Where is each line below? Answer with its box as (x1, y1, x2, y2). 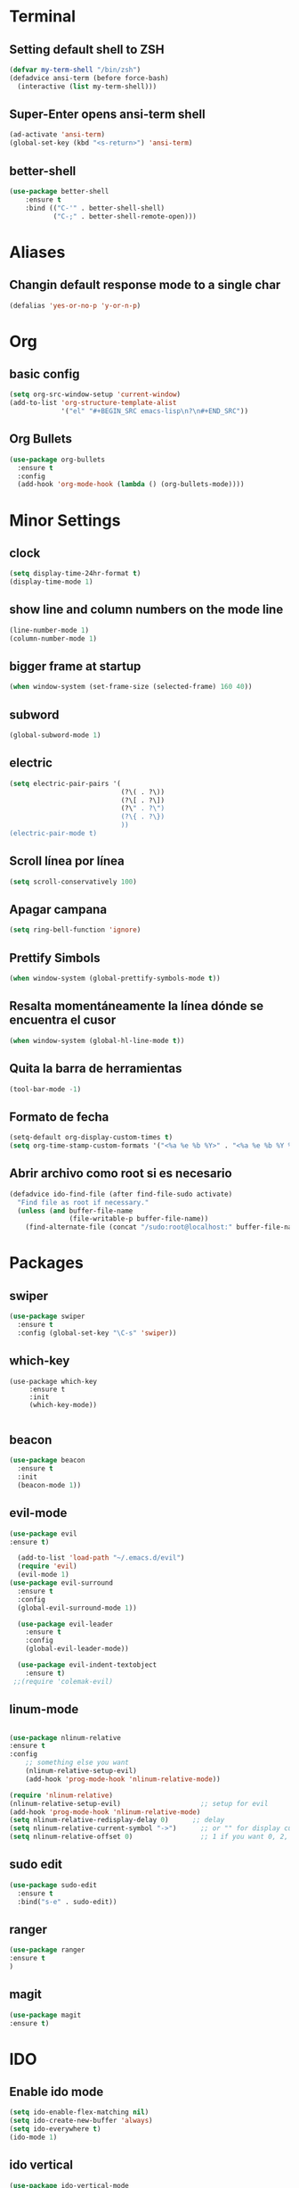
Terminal (9, 6, 77, 27)
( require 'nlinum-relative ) (9, 1791, 114, 1800)
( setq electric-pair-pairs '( (9, 779, 122, 788)
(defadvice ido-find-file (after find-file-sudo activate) (9, 1189, 233, 1198)
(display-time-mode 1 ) (9, 577, 93, 586)
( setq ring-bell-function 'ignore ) (9, 925, 141, 934)
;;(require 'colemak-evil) (12, 1677, 114, 1686)
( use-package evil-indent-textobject (17, 1661, 158, 1670)
